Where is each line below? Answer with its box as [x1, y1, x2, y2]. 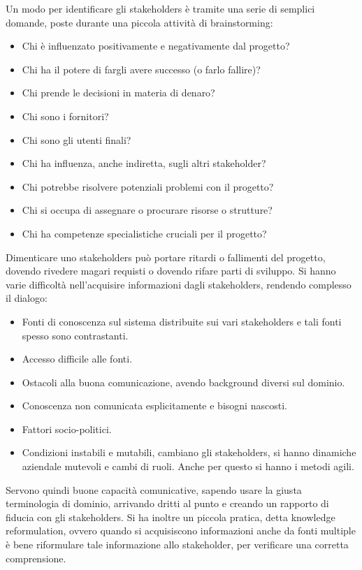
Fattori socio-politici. [22, 421, 112, 436]
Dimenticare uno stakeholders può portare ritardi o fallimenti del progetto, [6, 249, 326, 264]
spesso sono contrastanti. [22, 328, 129, 342]
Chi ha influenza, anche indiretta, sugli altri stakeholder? [22, 156, 266, 170]
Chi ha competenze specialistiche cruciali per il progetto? [22, 226, 267, 240]
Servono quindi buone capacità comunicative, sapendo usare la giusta [6, 482, 302, 497]
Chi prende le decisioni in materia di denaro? [22, 85, 215, 100]
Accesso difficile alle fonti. [22, 351, 133, 366]
